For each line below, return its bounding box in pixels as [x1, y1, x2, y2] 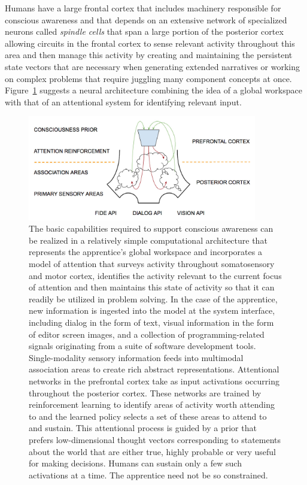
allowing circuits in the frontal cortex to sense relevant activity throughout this [5, 37, 295, 49]
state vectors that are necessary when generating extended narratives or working [5, 60, 300, 72]
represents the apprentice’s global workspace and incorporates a [29, 245, 262, 258]
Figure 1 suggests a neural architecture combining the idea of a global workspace [5, 84, 302, 96]
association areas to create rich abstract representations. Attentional [29, 363, 279, 375]
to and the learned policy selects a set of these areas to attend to [29, 410, 267, 422]
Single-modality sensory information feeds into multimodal [29, 351, 244, 363]
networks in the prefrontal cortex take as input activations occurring [29, 374, 279, 387]
